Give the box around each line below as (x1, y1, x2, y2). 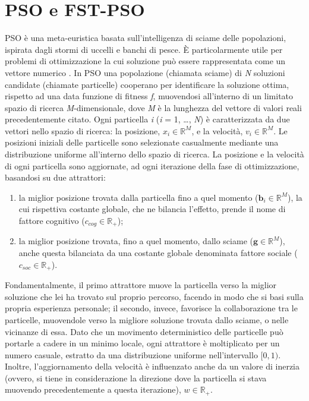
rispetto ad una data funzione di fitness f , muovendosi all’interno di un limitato (5, 90, 294, 102)
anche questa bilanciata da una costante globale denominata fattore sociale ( (18, 247, 298, 259)
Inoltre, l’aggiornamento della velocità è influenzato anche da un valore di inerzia (5, 360, 300, 372)
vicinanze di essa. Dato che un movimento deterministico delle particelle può (5, 325, 283, 337)
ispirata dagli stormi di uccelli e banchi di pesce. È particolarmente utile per (5, 43, 283, 55)
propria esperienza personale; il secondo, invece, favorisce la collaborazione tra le (5, 302, 298, 314)
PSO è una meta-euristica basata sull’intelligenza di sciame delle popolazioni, (5, 31, 286, 44)
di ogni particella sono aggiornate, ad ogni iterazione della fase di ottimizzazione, (5, 159, 299, 172)
